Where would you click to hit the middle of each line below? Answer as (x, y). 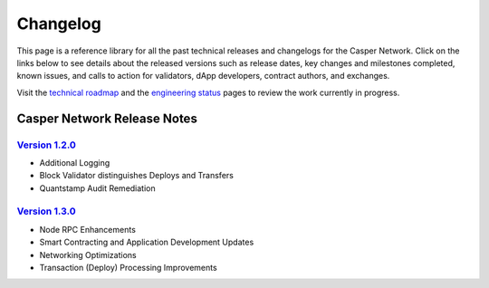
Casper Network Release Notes (107, 118)
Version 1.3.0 (46, 211)
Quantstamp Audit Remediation (97, 188)
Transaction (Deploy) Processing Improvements (128, 267)
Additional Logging (75, 162)
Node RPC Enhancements (87, 229)
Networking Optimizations (88, 254)
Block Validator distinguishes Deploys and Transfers (137, 176)
